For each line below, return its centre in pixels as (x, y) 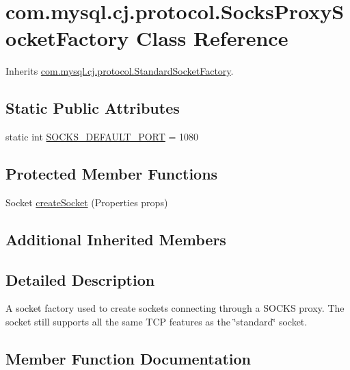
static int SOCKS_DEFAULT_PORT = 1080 (102, 137)
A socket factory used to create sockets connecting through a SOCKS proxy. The (175, 308)
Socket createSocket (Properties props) (87, 202)
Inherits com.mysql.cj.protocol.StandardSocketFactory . (120, 71)
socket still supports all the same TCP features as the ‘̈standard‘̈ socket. (157, 322)
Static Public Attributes (93, 108)
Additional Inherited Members (116, 239)
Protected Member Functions (112, 174)
